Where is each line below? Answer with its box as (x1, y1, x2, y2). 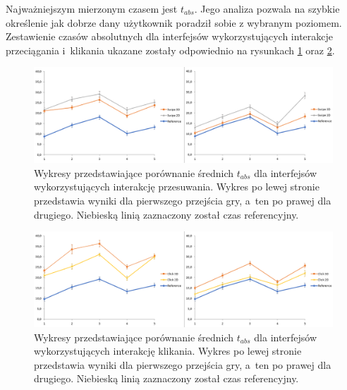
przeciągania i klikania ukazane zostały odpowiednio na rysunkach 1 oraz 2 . (6, 42, 335, 57)
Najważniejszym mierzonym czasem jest (6, 1, 178, 16)
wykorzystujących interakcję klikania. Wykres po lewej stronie (34, 343, 302, 358)
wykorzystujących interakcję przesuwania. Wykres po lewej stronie (34, 179, 319, 194)
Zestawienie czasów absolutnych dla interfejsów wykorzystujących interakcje (6, 29, 334, 44)
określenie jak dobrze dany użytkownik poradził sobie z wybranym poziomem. (6, 15, 342, 30)
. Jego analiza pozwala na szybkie (194, 1, 340, 16)
